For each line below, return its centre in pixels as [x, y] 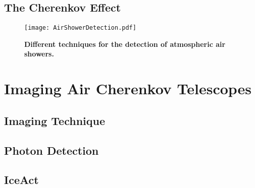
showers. [39, 54]
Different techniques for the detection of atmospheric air [125, 44]
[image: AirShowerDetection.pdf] [80, 28]
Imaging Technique [55, 120]
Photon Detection [52, 150]
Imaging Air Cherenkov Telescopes [128, 88]
